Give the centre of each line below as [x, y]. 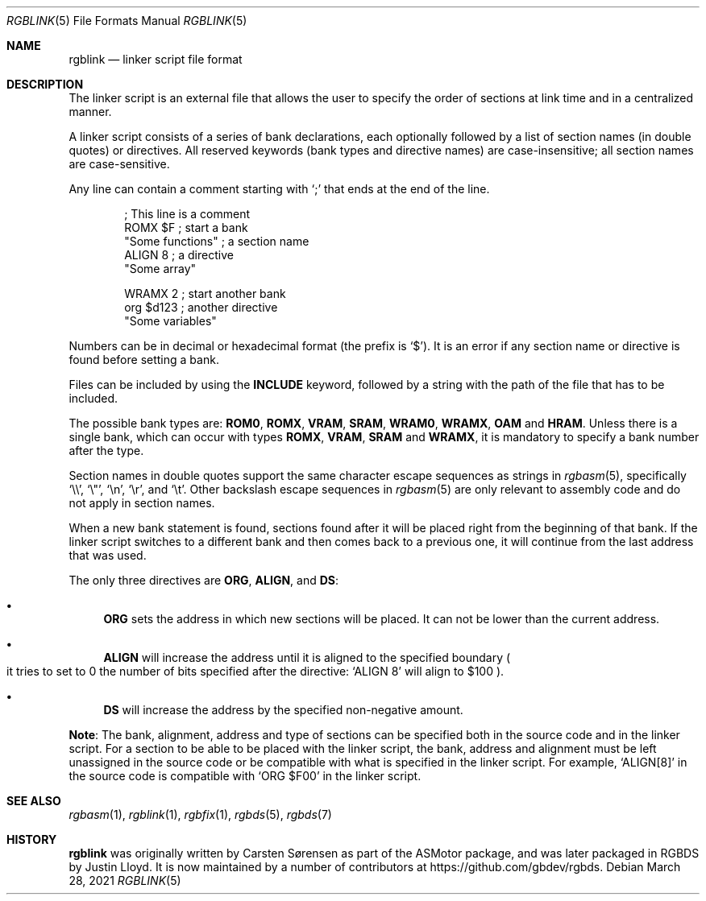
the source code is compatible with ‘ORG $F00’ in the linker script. [245, 776]
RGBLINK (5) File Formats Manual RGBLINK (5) [127, 21]
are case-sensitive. [119, 164]
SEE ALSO [34, 801]
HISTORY [32, 839]
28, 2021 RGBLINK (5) [125, 880]
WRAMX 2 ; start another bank [205, 293]
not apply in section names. [142, 503]
